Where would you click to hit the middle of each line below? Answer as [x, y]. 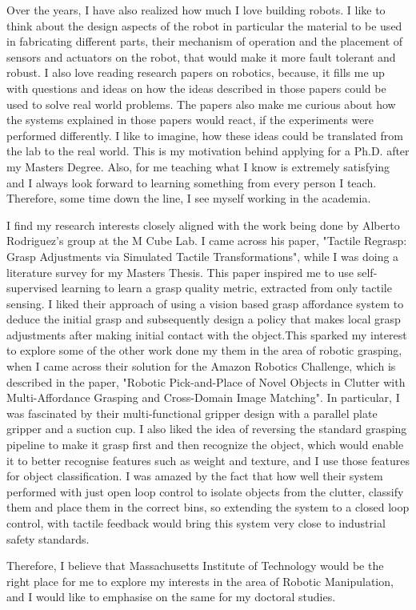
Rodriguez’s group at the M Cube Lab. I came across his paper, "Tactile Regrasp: [207, 241]
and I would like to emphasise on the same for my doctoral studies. [171, 597]
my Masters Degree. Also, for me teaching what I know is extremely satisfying [198, 166]
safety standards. [48, 538]
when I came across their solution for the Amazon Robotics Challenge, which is [201, 366]
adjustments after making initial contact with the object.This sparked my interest [207, 334]
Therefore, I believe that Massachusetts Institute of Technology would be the [195, 566]
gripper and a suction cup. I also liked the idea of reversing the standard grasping [207, 429]
